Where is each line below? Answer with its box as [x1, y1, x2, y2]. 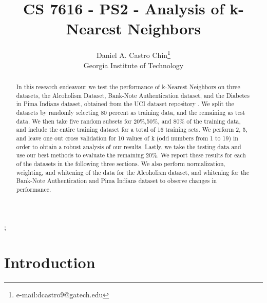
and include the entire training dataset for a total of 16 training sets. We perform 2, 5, [16, 125, 247, 134]
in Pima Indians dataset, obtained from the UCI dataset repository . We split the [16, 99, 234, 108]
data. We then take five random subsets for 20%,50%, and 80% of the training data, [16, 116, 241, 125]
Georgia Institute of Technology [83, 59, 184, 70]
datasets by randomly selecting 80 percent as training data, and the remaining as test [16, 108, 245, 116]
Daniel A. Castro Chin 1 [97, 48, 170, 60]
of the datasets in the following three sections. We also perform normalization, [16, 159, 225, 168]
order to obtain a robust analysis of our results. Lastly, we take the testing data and [16, 142, 241, 151]
